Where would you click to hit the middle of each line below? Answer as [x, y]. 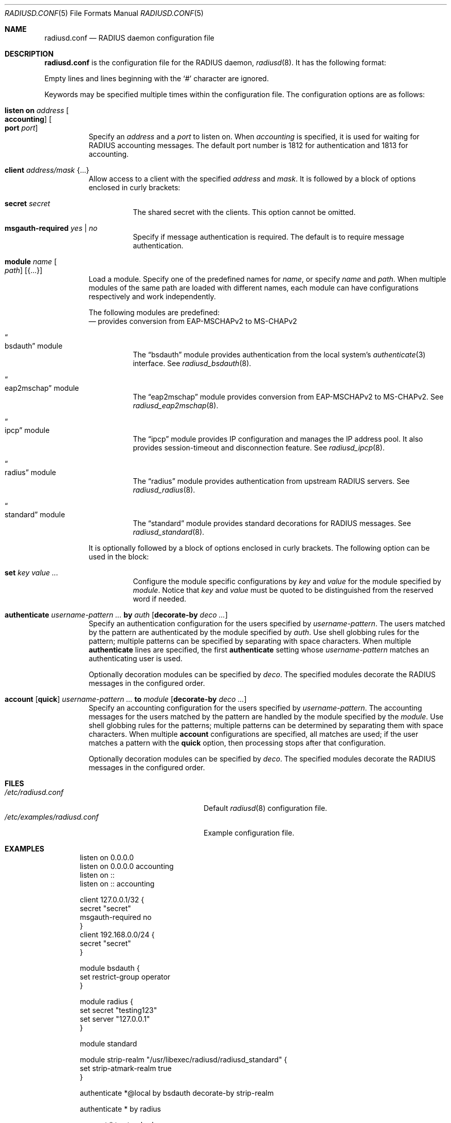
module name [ [31, 261]
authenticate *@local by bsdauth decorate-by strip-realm [177, 1093]
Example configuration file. [249, 833]
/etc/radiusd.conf [34, 792]
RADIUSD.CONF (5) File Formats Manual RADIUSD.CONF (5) [104, 13]
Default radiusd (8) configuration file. [266, 808]
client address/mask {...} [47, 170]
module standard [109, 1044]
